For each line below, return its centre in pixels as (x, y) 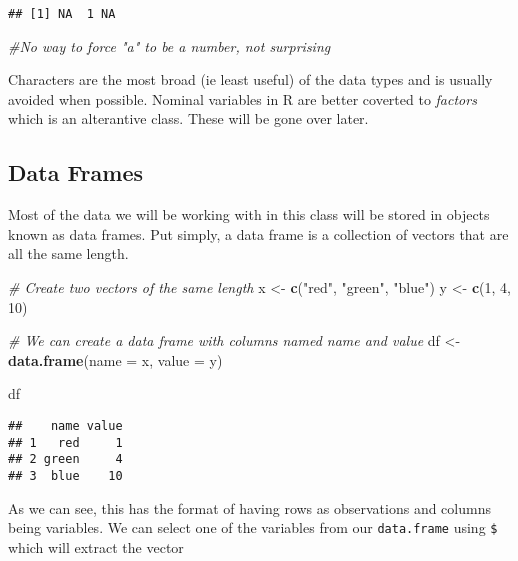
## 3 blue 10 (65, 475)
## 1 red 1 (65, 442)
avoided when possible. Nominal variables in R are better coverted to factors (242, 98)
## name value (65, 425)
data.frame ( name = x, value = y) (115, 359)
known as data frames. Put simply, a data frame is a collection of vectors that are (258, 233)
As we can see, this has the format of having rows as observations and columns (249, 507)
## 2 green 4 (65, 459)
